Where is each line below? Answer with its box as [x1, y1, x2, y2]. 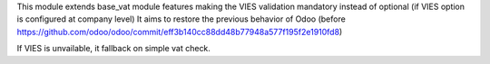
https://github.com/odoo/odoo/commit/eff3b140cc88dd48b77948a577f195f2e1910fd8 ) [16, 26, 343, 37]
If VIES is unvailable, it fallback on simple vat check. [16, 43, 211, 54]
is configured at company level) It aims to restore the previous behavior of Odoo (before [16, 14, 347, 24]
